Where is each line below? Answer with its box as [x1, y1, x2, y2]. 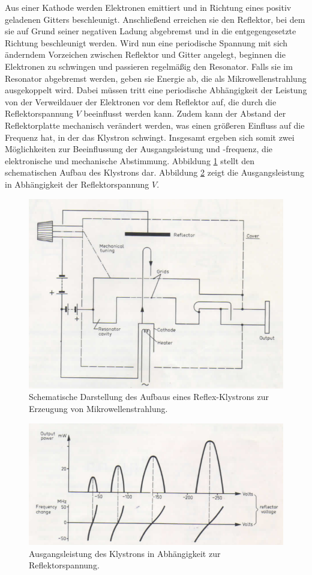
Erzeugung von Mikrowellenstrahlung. [29, 402, 168, 415]
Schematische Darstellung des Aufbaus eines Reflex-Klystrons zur [29, 390, 269, 403]
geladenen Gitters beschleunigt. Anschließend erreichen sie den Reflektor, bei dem [5, 13, 305, 25]
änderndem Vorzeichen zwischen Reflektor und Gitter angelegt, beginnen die [5, 48, 286, 61]
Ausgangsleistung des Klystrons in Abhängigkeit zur [29, 547, 221, 559]
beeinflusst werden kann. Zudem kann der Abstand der [83, 107, 286, 120]
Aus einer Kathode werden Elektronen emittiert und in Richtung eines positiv [5, 1, 292, 13]
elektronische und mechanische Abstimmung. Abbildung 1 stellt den [5, 154, 255, 167]
